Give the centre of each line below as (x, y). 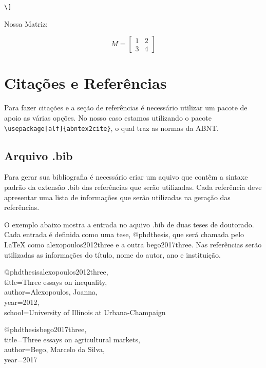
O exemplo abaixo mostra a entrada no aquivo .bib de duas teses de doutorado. (129, 224)
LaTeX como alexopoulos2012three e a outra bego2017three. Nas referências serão (133, 244)
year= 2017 (21, 359)
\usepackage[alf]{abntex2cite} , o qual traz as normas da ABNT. (112, 128)
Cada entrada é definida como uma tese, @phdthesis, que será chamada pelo (124, 234)
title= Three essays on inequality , (56, 282)
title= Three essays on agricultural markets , (72, 339)
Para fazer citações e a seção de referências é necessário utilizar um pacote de (126, 108)
